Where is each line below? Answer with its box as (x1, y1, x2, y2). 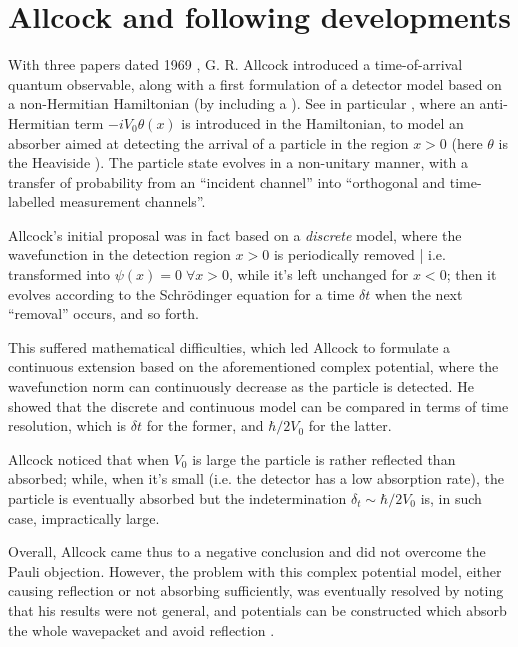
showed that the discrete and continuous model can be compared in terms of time (8, 395, 509, 416)
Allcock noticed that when (8, 448, 169, 469)
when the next (374, 283, 463, 304)
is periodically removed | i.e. (273, 244, 446, 265)
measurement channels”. (59, 191, 206, 212)
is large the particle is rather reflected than (192, 448, 456, 469)
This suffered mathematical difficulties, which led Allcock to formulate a (8, 336, 451, 357)
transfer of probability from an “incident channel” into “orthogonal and (8, 171, 446, 192)
